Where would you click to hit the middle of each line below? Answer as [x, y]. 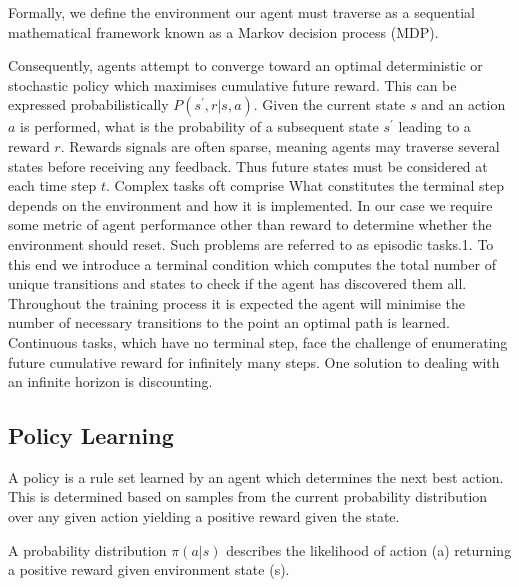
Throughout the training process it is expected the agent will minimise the [236, 302]
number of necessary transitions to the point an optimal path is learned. [229, 322]
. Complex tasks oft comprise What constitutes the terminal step [305, 185]
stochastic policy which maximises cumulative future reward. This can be [232, 84]
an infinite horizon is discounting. [110, 381]
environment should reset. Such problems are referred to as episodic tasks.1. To [251, 243]
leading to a [434, 126]
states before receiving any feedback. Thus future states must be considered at [248, 165]
